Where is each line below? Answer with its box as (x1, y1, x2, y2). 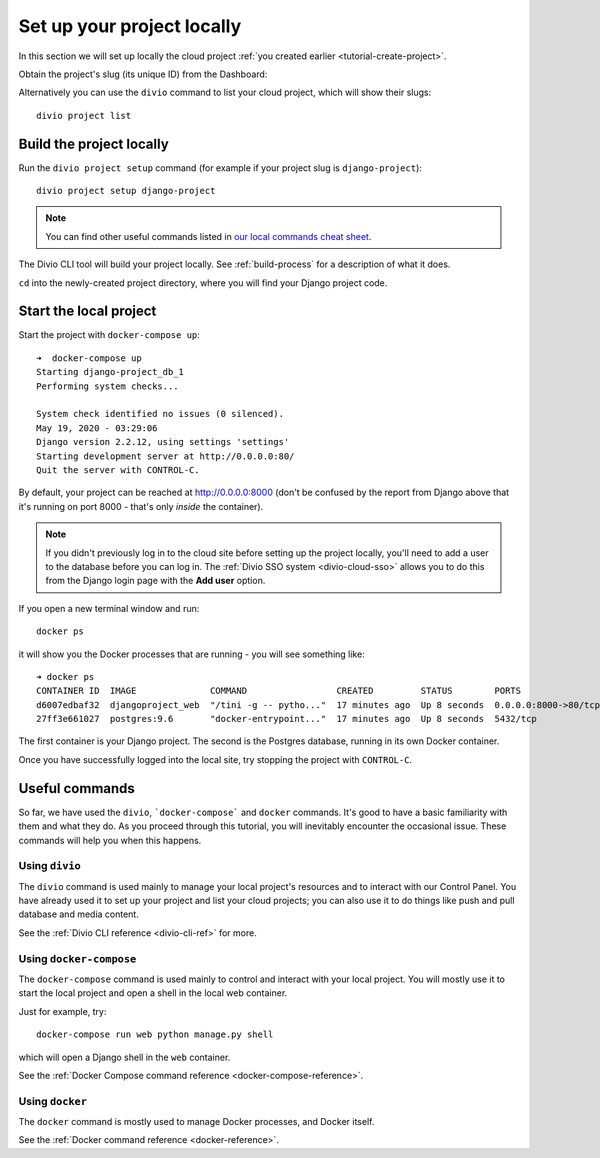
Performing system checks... (36, 380, 179, 392)
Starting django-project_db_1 (36, 366, 185, 378)
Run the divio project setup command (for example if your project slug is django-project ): (18, 161, 422, 174)
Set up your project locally (18, 15, 242, 37)
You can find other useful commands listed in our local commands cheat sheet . (45, 230, 372, 242)
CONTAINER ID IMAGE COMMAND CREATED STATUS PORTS (36, 685, 522, 697)
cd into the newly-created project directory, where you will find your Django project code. (18, 276, 388, 289)
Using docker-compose (18, 951, 137, 965)
